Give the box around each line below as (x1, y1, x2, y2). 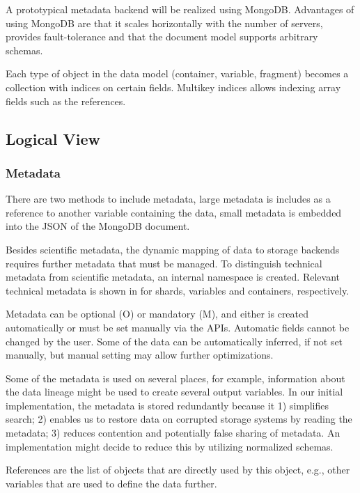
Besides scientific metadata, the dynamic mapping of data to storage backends (6, 242, 340, 256)
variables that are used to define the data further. (6, 476, 217, 490)
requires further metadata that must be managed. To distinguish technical (6, 256, 322, 270)
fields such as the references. (6, 93, 126, 108)
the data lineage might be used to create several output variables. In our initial (6, 384, 343, 399)
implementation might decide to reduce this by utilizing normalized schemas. (6, 439, 334, 453)
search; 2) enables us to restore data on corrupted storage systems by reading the (6, 412, 352, 426)
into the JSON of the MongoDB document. (6, 219, 190, 233)
